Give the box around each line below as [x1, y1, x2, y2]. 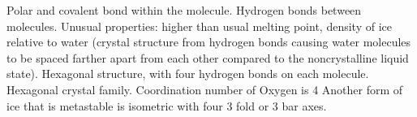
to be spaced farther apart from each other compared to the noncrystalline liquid [6, 49, 409, 66]
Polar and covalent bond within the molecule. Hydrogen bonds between [6, 2, 362, 18]
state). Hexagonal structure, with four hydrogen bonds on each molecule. [6, 65, 369, 82]
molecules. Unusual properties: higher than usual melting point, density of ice [6, 17, 392, 34]
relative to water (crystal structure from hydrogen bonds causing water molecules [6, 33, 411, 50]
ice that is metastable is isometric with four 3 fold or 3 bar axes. [6, 97, 327, 114]
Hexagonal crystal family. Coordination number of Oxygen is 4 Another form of [6, 80, 403, 97]
